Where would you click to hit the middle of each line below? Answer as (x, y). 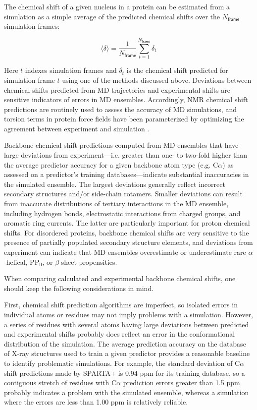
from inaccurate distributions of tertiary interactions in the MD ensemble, (116, 204)
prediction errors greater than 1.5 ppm (181, 382)
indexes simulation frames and (71, 70)
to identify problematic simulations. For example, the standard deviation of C (122, 363)
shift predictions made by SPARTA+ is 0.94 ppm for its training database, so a (125, 373)
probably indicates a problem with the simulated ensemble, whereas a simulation (127, 392)
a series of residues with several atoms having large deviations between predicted (127, 324)
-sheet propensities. (88, 262)
